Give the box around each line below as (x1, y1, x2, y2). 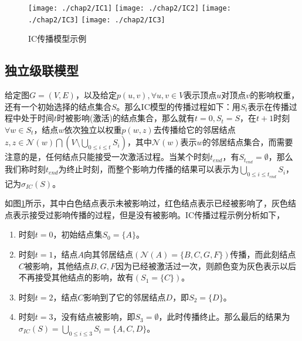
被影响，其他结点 (24, 259, 90, 272)
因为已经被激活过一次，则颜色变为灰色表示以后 (115, 259, 296, 272)
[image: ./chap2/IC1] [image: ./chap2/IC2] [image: (28, 4, 231, 12)
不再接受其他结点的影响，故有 (18, 271, 134, 283)
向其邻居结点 (84, 248, 134, 260)
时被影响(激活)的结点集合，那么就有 (57, 112, 195, 124)
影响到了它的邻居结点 (83, 290, 166, 303)
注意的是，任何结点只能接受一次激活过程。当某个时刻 (5, 151, 210, 163)
